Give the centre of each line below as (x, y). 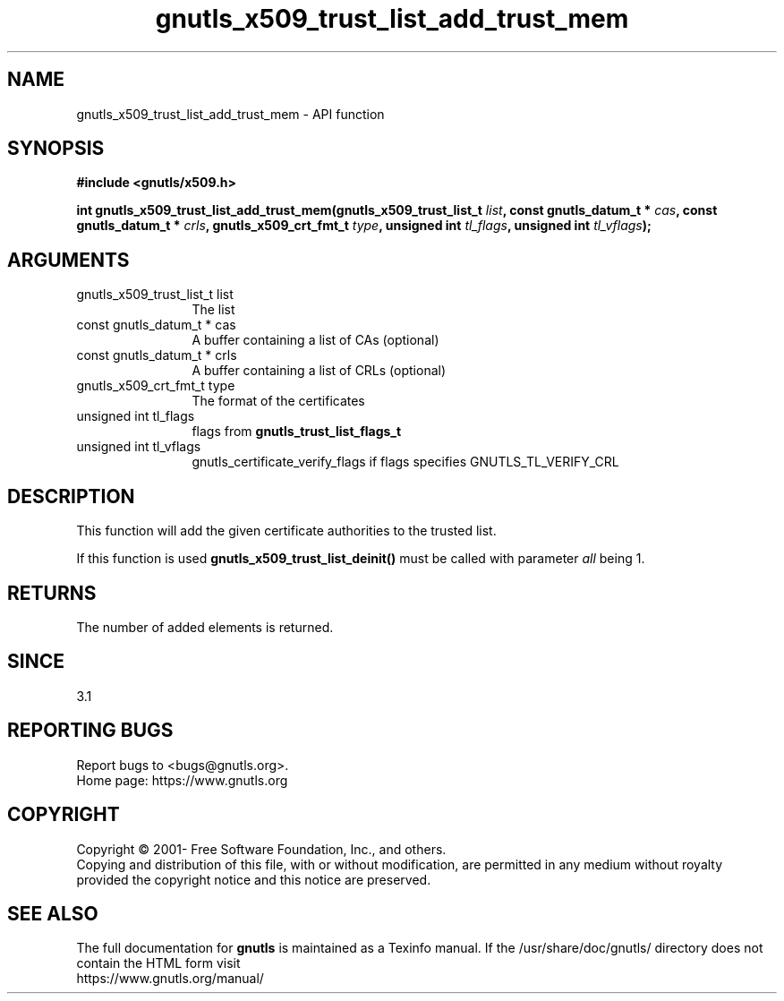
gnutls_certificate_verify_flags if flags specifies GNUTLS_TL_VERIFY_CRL (405, 462)
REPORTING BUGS (90, 731)
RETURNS (52, 593)
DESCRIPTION (71, 496)
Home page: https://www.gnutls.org (182, 780)
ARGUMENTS (68, 260)
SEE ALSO (53, 913)
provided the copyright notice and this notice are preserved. (254, 879)
